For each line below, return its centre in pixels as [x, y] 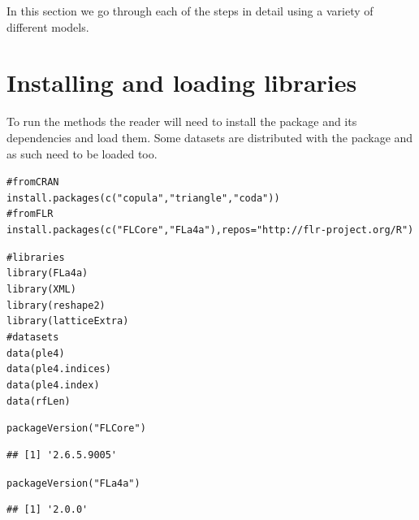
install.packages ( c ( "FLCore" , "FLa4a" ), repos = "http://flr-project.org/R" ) [210, 230]
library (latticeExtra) [68, 321]
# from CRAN [33, 182]
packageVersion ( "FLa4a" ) [73, 483]
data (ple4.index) [53, 385]
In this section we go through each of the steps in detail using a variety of [190, 11]
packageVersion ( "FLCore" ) [76, 429]
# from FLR [30, 214]
